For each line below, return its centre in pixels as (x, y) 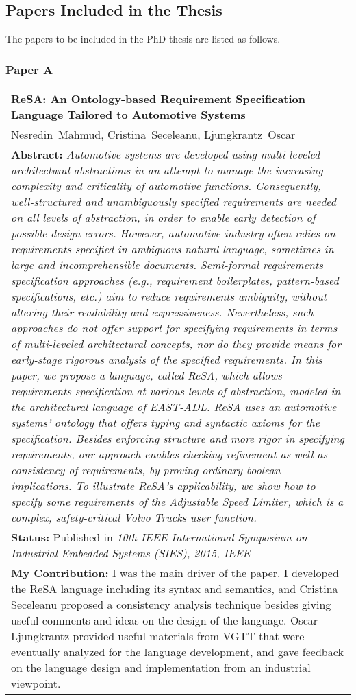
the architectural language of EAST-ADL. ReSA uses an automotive (174, 407)
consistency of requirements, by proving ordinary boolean (146, 470)
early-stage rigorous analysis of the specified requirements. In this (167, 360)
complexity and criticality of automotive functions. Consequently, (166, 186)
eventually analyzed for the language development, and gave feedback (177, 652)
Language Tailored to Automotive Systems (128, 115)
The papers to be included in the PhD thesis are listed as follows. (143, 39)
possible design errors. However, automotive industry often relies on (174, 233)
